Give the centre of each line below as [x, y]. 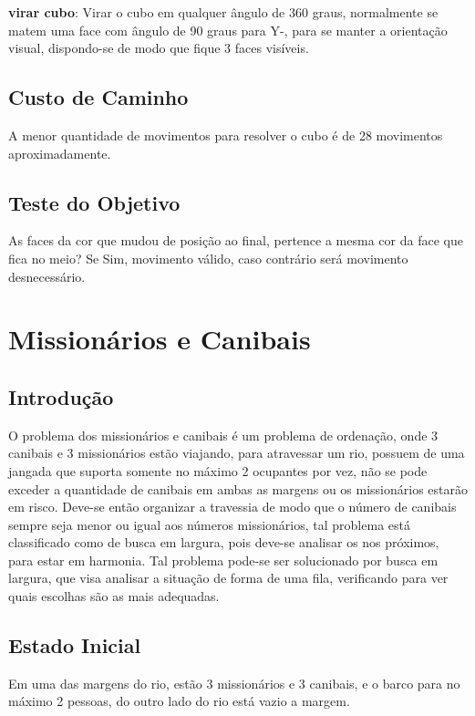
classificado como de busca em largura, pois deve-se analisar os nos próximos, [224, 542]
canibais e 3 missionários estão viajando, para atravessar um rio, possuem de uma [237, 453]
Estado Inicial [75, 645]
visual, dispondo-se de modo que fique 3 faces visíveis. [159, 48]
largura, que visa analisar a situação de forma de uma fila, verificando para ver [228, 578]
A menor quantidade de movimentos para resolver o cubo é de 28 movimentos [226, 135]
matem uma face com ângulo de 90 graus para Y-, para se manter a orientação [228, 30]
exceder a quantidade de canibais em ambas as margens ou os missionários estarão [238, 488]
